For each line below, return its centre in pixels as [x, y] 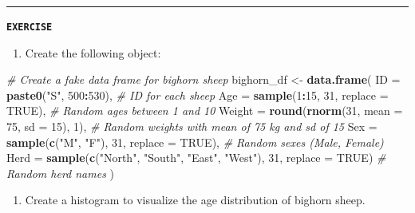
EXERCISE [30, 27]
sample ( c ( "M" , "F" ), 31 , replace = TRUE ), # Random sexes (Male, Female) [195, 142]
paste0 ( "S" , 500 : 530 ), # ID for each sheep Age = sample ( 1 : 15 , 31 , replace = [198, 95]
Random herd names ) [60, 173]
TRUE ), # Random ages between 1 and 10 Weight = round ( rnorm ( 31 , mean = [205, 110]
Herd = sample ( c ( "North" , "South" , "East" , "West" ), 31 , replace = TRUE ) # [196, 158]
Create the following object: [93, 52]
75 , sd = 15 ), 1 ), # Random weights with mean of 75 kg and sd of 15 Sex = [192, 126]
